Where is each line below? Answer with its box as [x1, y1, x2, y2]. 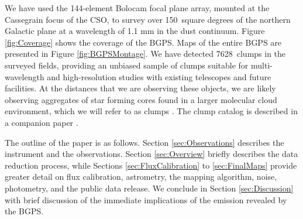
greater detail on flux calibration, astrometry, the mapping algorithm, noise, [5, 170, 277, 183]
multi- [250, 59, 273, 71]
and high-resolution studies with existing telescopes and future [47, 70, 271, 83]
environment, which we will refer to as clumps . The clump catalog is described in [5, 105, 298, 117]
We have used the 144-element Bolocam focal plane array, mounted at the [5, 2, 270, 13]
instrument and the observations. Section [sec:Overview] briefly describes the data [5, 148, 298, 160]
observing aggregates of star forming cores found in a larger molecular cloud [5, 93, 277, 105]
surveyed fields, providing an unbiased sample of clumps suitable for [5, 59, 249, 71]
